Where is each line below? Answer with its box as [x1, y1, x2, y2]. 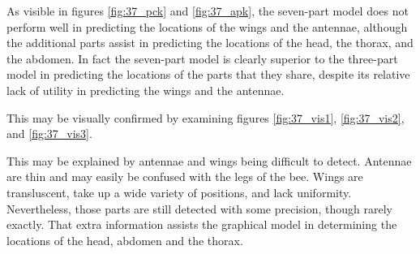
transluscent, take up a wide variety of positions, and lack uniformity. [6, 183, 352, 200]
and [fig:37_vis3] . [6, 125, 92, 142]
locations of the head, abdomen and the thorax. [6, 231, 243, 248]
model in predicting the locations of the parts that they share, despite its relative [6, 66, 410, 83]
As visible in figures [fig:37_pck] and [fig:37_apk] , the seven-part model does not [6, 2, 409, 19]
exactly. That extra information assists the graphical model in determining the [6, 216, 397, 233]
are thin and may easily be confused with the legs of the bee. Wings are [6, 168, 363, 185]
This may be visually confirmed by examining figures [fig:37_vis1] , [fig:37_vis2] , [6, 109, 405, 126]
